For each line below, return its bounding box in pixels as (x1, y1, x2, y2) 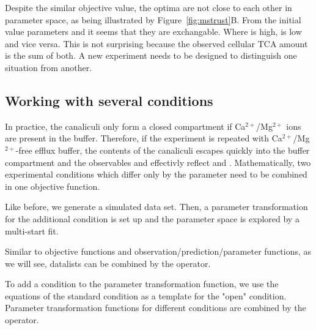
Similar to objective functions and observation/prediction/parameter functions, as (5, 245, 312, 258)
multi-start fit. (5, 224, 59, 237)
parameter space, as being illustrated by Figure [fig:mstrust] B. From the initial (5, 13, 301, 26)
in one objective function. (5, 179, 100, 192)
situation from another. (5, 61, 92, 73)
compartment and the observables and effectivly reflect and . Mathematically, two (5, 156, 311, 168)
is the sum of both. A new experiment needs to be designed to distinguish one (5, 49, 297, 62)
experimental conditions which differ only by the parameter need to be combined (5, 168, 307, 181)
